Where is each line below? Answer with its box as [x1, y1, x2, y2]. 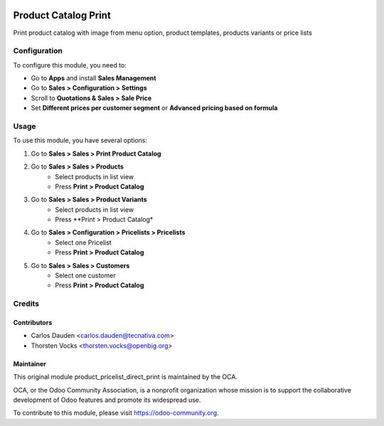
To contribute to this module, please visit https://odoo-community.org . [13, 409, 220, 417]
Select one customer [55, 271, 117, 280]
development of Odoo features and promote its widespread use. [13, 395, 201, 404]
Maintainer [13, 359, 46, 368]
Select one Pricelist [55, 238, 112, 247]
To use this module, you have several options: [13, 136, 148, 145]
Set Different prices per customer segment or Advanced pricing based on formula [31, 104, 278, 112]
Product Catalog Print [13, 9, 112, 21]
